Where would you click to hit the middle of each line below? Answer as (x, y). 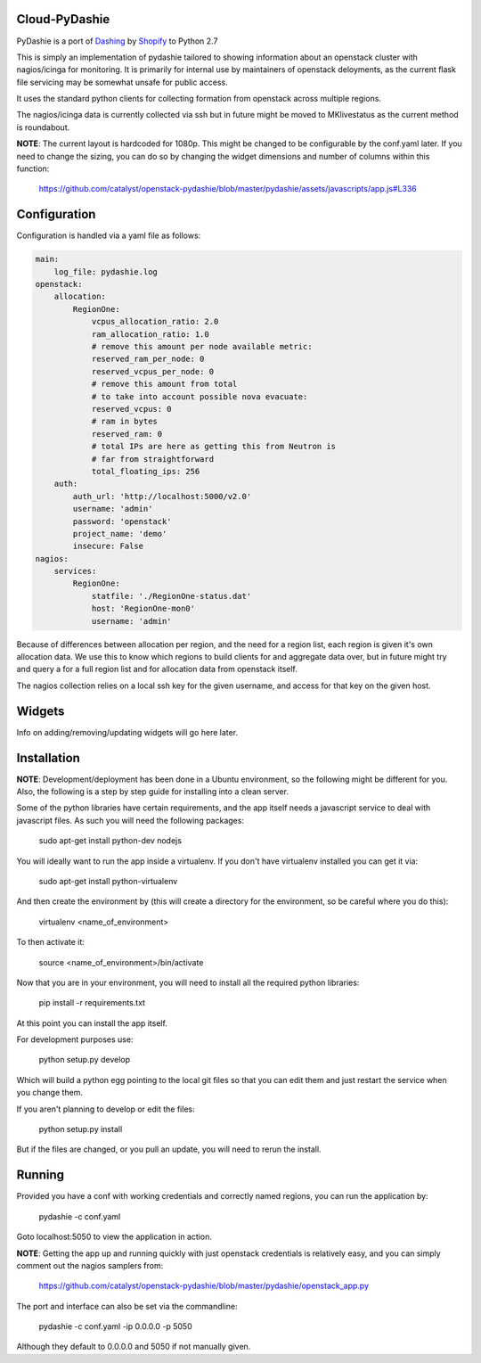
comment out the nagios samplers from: (90, 1265)
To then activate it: (50, 942)
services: (75, 571)
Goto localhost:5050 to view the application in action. (114, 1237)
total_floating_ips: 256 (146, 471)
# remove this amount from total (164, 384)
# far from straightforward (152, 459)
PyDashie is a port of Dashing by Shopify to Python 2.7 (117, 41)
